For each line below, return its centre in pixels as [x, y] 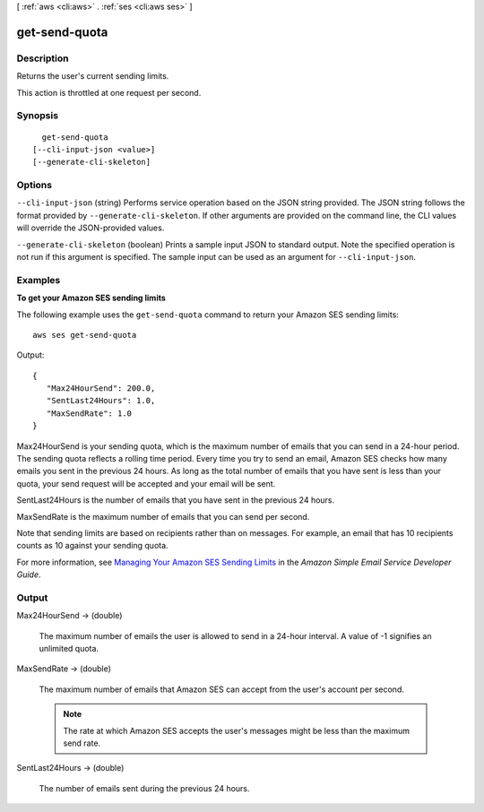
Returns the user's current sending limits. [93, 76]
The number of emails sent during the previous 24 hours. [144, 788]
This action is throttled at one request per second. [109, 92]
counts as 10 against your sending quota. [93, 546]
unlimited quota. [69, 649]
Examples [39, 280]
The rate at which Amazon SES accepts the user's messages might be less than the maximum [236, 730]
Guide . [29, 574]
